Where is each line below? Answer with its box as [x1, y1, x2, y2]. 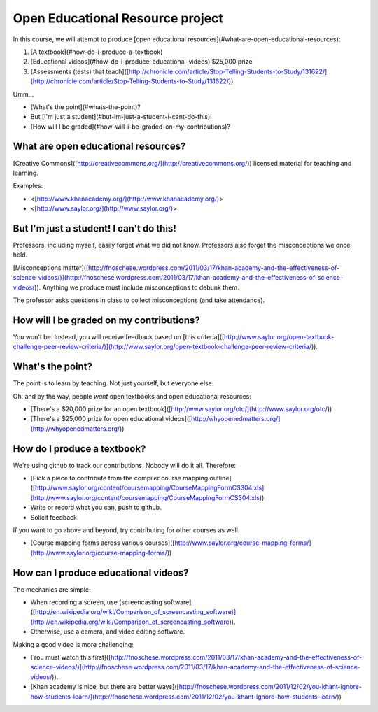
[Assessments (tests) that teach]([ [30, 67, 129, 76]
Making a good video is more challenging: [13, 640, 134, 648]
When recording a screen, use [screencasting [30, 598, 162, 606]
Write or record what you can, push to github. [30, 504, 162, 512]
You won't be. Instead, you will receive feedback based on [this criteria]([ [13, 332, 225, 341]
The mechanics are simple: [13, 585, 91, 594]
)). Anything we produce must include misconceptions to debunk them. [34, 283, 239, 292]
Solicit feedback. [30, 513, 80, 521]
